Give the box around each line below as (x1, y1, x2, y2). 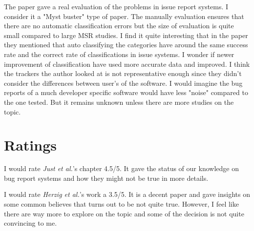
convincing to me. (4, 218, 57, 228)
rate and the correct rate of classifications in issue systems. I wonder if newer (4, 49, 234, 59)
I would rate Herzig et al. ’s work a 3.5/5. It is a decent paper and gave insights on (4, 189, 250, 199)
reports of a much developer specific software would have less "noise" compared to (4, 87, 248, 97)
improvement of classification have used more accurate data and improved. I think (4, 58, 250, 69)
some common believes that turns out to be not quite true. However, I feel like (4, 199, 239, 209)
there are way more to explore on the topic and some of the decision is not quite (4, 208, 244, 218)
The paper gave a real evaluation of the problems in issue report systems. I (4, 1, 229, 11)
